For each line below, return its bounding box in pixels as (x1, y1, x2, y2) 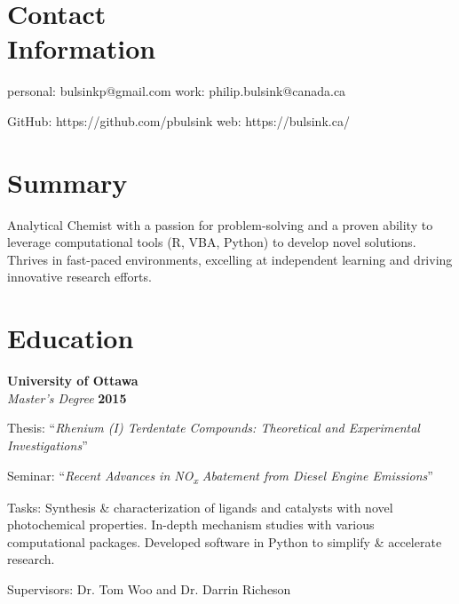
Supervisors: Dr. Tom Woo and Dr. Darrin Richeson (7, 580, 291, 598)
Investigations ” (7, 435, 88, 454)
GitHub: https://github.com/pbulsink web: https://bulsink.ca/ (7, 111, 350, 130)
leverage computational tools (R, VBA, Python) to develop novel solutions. (7, 233, 416, 251)
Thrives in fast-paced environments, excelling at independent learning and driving (7, 250, 453, 268)
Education (7, 320, 134, 356)
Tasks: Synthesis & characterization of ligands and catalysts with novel (7, 497, 393, 516)
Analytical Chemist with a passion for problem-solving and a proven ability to (7, 215, 433, 234)
